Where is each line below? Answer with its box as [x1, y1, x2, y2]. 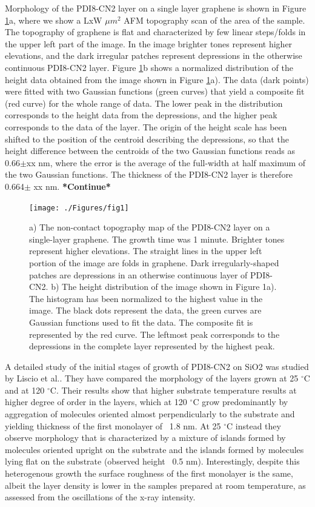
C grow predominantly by [193, 395, 288, 408]
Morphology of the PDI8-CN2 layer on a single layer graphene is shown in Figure [5, 2, 307, 14]
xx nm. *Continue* [33, 180, 111, 192]
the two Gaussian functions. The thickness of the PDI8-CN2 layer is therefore [5, 168, 293, 181]
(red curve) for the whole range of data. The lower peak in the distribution [5, 96, 283, 109]
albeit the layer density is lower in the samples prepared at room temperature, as [5, 478, 306, 491]
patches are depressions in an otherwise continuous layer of [29, 268, 248, 281]
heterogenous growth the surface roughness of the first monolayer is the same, [5, 467, 293, 480]
